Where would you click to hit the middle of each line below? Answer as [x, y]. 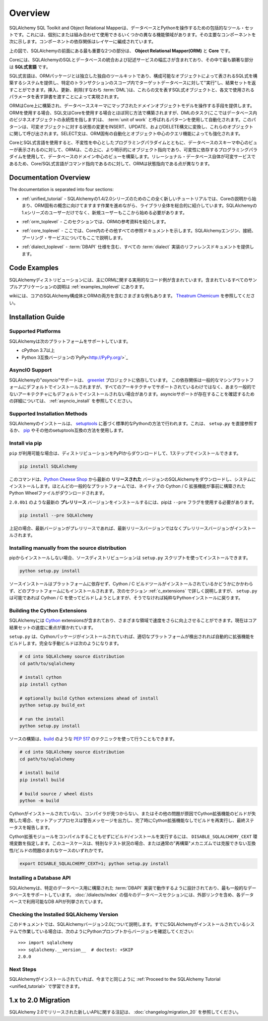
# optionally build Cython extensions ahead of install [89, 698]
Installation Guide [37, 317]
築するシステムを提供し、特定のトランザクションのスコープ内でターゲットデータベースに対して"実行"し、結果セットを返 [133, 83]
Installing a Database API [40, 878]
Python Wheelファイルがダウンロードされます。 [58, 493]
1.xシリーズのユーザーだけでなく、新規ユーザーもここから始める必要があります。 [104, 212]
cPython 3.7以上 [38, 350]
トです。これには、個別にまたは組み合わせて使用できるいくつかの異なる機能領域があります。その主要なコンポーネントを [133, 34]
